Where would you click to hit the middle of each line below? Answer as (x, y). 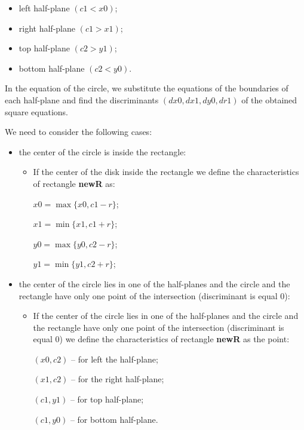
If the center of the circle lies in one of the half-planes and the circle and (166, 316)
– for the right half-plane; (118, 379)
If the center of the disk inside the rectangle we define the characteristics (166, 172)
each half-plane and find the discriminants (82, 99)
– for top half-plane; (107, 399)
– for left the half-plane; (115, 359)
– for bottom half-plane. (114, 419)
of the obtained (269, 99)
